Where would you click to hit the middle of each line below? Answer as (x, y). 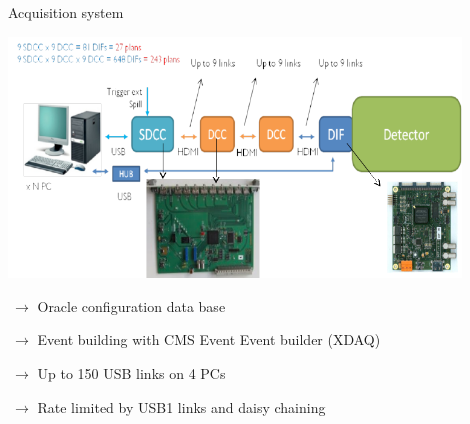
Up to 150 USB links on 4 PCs (131, 372)
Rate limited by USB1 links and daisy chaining (181, 406)
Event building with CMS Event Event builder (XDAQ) (209, 339)
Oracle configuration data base (131, 305)
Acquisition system (66, 12)
